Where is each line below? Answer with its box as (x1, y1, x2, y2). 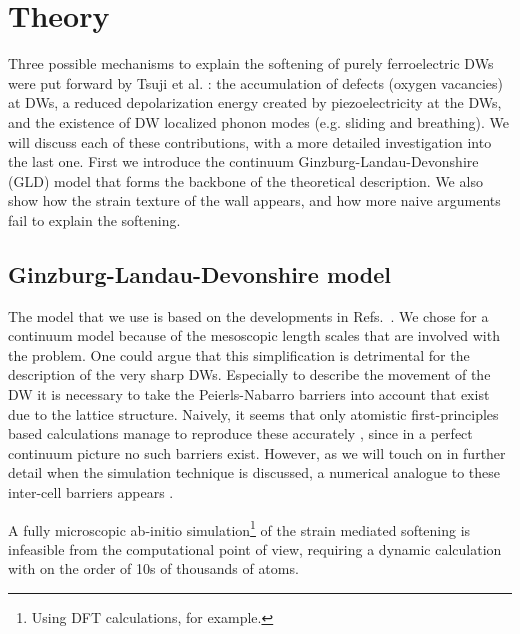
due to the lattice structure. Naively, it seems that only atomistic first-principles (8, 403, 499, 424)
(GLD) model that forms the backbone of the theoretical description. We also (8, 170, 483, 191)
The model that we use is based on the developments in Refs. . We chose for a (8, 305, 489, 326)
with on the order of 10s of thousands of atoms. (8, 558, 299, 579)
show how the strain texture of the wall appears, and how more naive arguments (8, 190, 501, 211)
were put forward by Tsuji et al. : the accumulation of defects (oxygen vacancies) (8, 72, 503, 93)
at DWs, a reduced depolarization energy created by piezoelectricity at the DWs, (8, 92, 502, 113)
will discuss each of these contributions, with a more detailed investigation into (8, 131, 492, 152)
